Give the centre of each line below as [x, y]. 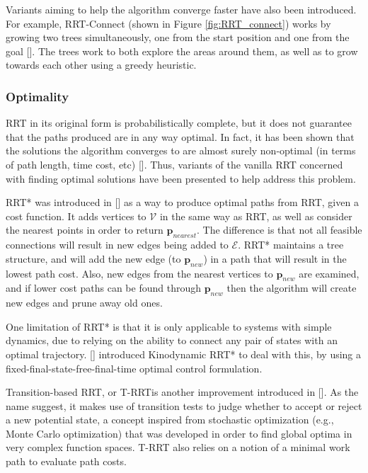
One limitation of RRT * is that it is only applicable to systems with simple [169, 326]
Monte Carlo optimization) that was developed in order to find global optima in [179, 433]
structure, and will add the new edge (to [93, 258]
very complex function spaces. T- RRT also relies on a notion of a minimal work [178, 447]
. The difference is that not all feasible [280, 230]
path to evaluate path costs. [66, 461]
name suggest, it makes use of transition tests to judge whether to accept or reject [184, 405]
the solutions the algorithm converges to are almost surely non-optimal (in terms [181, 150]
